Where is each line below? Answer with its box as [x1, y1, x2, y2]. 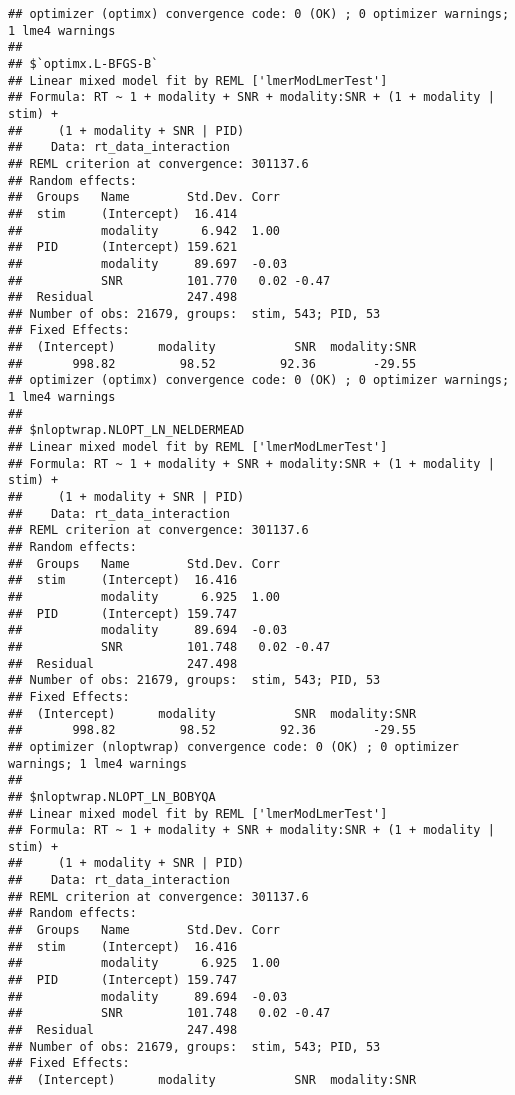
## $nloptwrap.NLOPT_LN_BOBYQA [8, 789, 216, 804]
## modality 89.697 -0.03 [8, 256, 288, 271]
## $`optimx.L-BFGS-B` [8, 56, 159, 71]
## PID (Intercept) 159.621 [8, 240, 238, 255]
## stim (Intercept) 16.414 [8, 206, 238, 221]
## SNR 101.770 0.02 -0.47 [8, 273, 331, 288]
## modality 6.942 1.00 [8, 223, 281, 238]
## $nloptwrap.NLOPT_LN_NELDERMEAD [8, 423, 245, 438]
